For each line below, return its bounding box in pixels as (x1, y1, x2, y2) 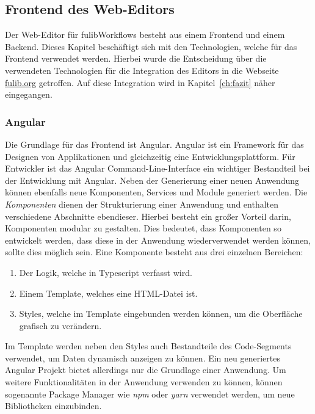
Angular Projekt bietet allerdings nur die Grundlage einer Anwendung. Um (5, 363, 286, 376)
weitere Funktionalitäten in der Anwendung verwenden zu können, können (5, 376, 283, 388)
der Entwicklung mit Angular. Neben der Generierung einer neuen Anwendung (5, 173, 300, 186)
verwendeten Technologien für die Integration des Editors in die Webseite (5, 64, 279, 76)
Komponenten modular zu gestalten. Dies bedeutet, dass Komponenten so (5, 222, 281, 234)
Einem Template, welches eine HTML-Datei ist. (19, 286, 198, 299)
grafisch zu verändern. (19, 319, 102, 332)
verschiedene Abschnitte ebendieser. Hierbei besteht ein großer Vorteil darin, (5, 209, 291, 222)
